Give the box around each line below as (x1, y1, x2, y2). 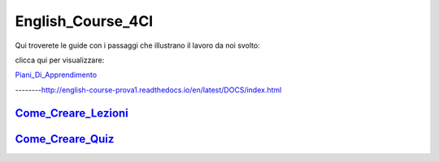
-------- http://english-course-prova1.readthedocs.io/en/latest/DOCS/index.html (15, 85, 282, 95)
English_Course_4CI (15, 12, 154, 30)
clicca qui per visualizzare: (15, 55, 105, 65)
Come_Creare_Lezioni (15, 106, 129, 120)
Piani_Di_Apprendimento (15, 70, 98, 80)
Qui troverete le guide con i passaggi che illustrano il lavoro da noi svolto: (15, 40, 260, 50)
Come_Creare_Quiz (15, 132, 115, 146)
